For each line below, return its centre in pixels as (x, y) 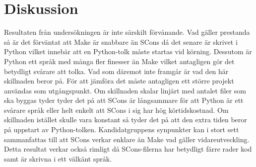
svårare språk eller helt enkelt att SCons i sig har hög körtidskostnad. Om (116, 110)
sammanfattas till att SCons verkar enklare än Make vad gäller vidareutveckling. (127, 139)
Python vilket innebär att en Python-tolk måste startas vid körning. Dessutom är (128, 51)
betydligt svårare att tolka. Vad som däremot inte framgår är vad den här (116, 71)
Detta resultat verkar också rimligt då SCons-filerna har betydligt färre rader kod (128, 149)
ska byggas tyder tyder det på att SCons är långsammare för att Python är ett (124, 100)
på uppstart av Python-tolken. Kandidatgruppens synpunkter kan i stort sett (122, 129)
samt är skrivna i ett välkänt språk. (58, 158)
